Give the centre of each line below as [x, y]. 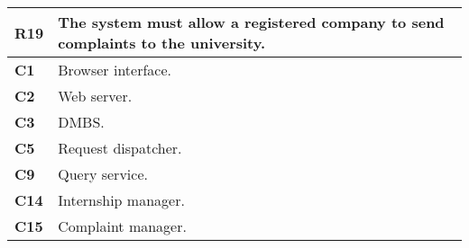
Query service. [103, 174]
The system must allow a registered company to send [251, 22]
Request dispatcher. [120, 148]
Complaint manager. [122, 226]
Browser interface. [115, 70]
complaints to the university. [162, 43]
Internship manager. [121, 200]
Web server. [95, 96]
